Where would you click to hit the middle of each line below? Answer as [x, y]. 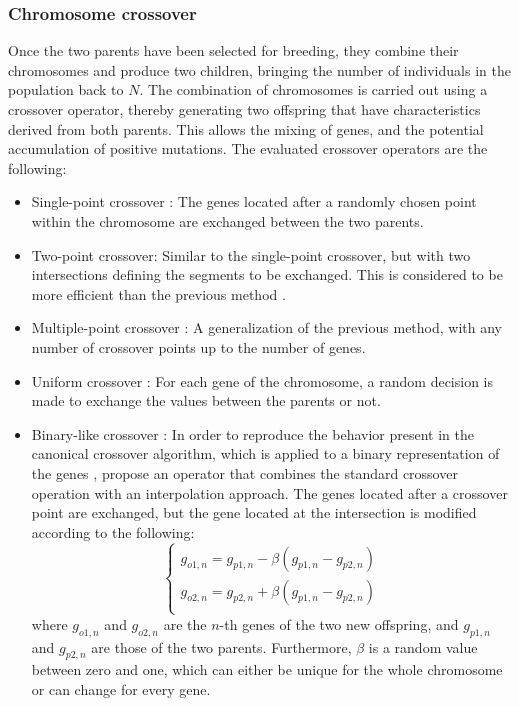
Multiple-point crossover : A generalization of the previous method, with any [266, 327]
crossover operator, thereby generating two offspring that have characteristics [244, 109]
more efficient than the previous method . [158, 293]
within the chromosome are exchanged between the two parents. [227, 220]
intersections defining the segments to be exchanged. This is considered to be [267, 274]
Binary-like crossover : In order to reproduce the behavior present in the [252, 433]
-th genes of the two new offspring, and [339, 623]
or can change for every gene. [121, 689]
